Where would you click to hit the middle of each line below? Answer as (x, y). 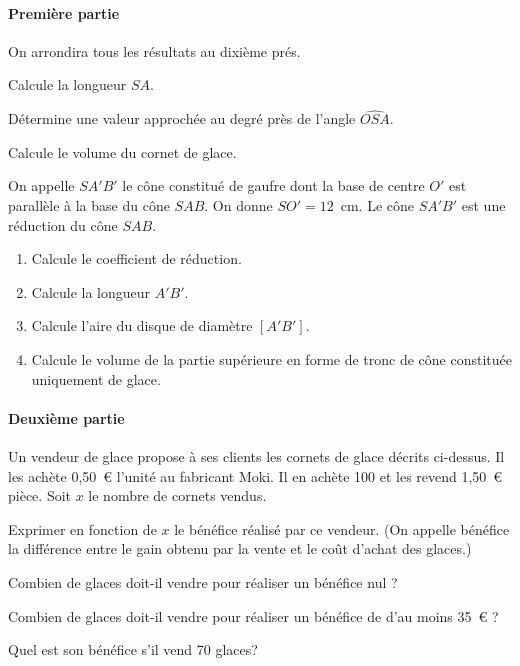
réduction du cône (63, 224)
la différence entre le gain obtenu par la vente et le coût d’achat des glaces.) (240, 548)
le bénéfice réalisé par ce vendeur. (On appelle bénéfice (342, 528)
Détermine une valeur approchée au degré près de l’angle (182, 118)
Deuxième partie (66, 417)
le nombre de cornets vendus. (177, 495)
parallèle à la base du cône (89, 204)
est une (483, 204)
